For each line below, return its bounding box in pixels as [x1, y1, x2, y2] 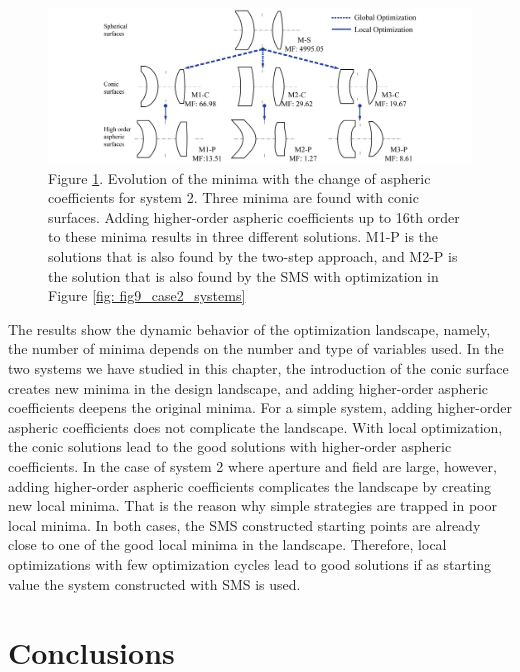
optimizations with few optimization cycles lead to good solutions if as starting [8, 553, 492, 574]
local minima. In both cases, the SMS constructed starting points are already [8, 514, 481, 535]
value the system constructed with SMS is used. [8, 573, 301, 594]
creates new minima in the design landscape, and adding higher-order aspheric [8, 377, 489, 398]
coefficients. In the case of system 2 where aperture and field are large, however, [8, 456, 497, 476]
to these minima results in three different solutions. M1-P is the [48, 226, 439, 247]
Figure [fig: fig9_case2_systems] [48, 285, 246, 306]
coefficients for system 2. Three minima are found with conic [48, 187, 419, 208]
